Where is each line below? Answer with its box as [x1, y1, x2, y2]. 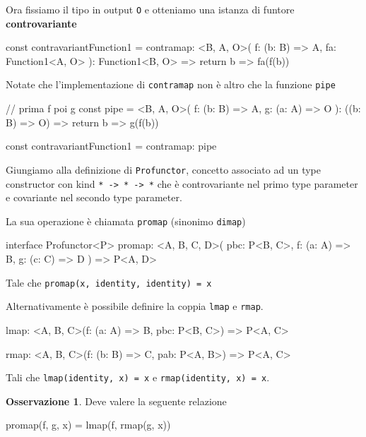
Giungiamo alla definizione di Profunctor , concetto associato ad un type [6, 162, 321, 176]
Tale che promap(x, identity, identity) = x [6, 275, 212, 289]
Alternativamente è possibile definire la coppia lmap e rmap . [6, 299, 264, 313]
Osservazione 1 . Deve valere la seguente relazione [6, 393, 227, 408]
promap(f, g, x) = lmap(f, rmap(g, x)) [6, 417, 171, 432]
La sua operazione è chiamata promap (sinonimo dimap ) [6, 213, 246, 228]
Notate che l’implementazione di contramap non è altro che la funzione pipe [6, 77, 336, 92]
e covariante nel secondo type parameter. [6, 190, 182, 205]
